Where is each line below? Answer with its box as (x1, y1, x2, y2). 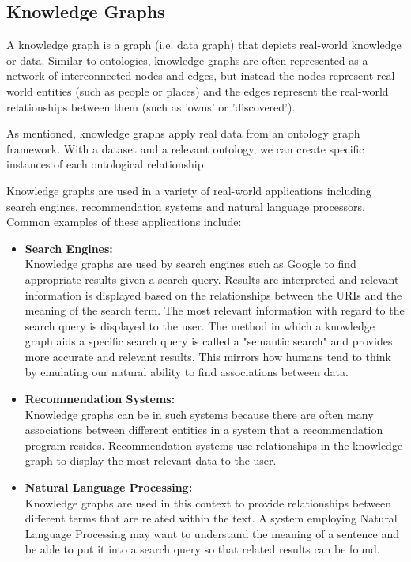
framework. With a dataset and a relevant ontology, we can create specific (6, 140, 364, 157)
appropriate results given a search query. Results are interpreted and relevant (25, 270, 399, 287)
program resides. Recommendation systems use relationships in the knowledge (25, 436, 403, 453)
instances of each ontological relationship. (6, 156, 207, 172)
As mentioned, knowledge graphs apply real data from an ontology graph (6, 125, 360, 141)
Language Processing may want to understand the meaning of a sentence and (25, 525, 400, 541)
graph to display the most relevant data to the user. (25, 452, 277, 469)
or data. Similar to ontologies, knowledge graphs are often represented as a (6, 51, 368, 68)
